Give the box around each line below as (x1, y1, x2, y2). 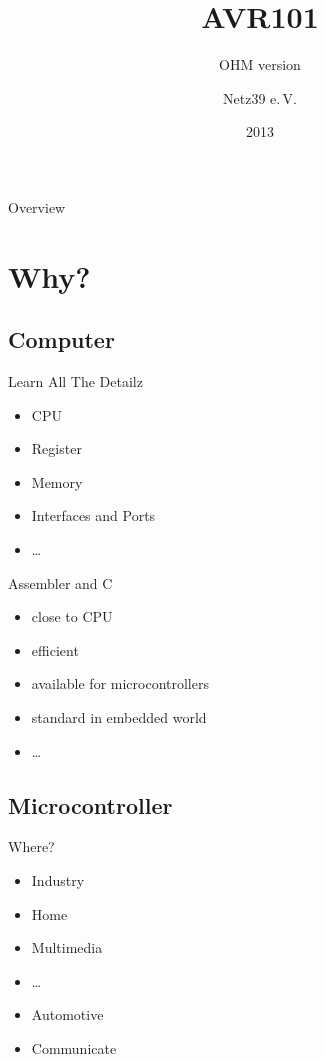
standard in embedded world (31, 707, 207, 728)
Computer (8, 324, 115, 355)
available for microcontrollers (31, 673, 209, 694)
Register (31, 438, 82, 459)
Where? (8, 836, 55, 857)
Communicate (31, 1037, 117, 1058)
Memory (31, 471, 83, 492)
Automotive (31, 1004, 104, 1025)
